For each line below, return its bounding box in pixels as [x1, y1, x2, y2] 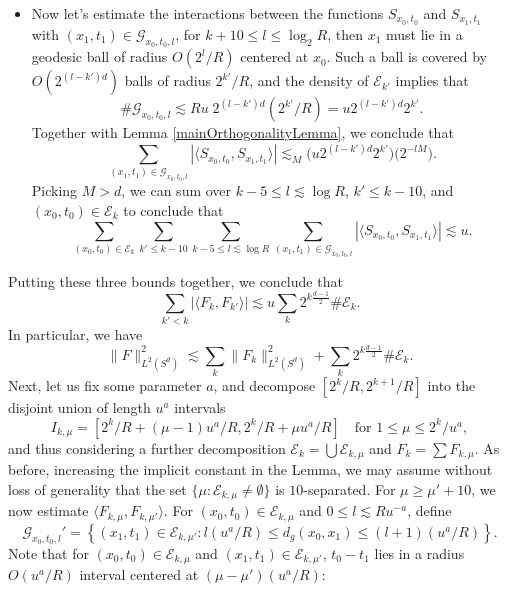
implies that [395, 70, 469, 91]
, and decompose [213, 375, 316, 396]
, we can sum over [121, 180, 232, 201]
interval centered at [79, 564, 199, 585]
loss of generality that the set [8, 478, 187, 499]
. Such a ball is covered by [326, 46, 487, 67]
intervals [174, 397, 226, 418]
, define [407, 500, 452, 521]
